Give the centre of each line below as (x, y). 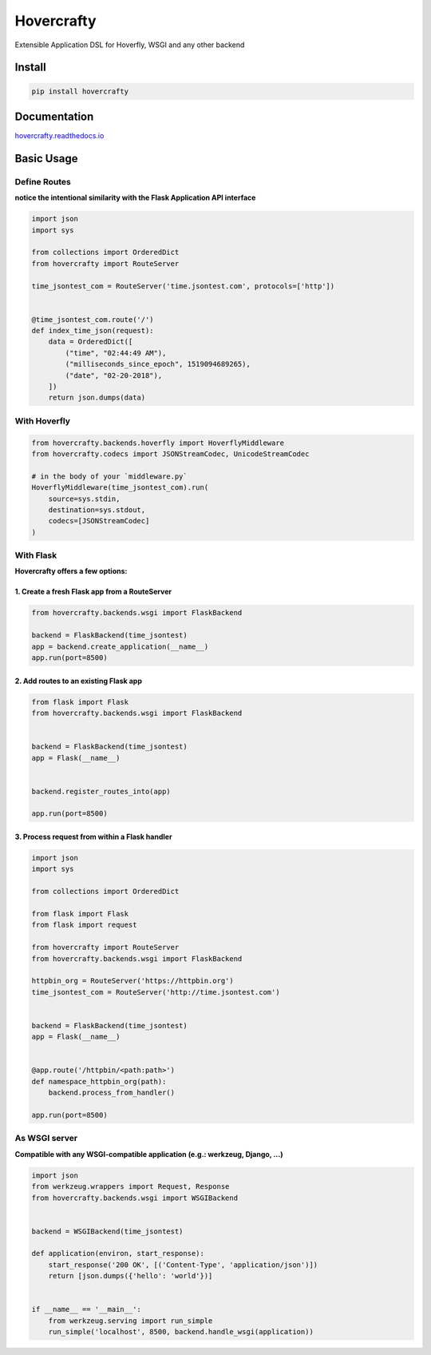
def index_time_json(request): (93, 331)
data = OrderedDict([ (91, 342)
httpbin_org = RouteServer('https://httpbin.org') (133, 981)
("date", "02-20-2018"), (114, 375)
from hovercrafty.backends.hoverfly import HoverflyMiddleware (158, 443)
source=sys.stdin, (84, 499)
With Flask (36, 555)
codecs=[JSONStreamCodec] (99, 521)
